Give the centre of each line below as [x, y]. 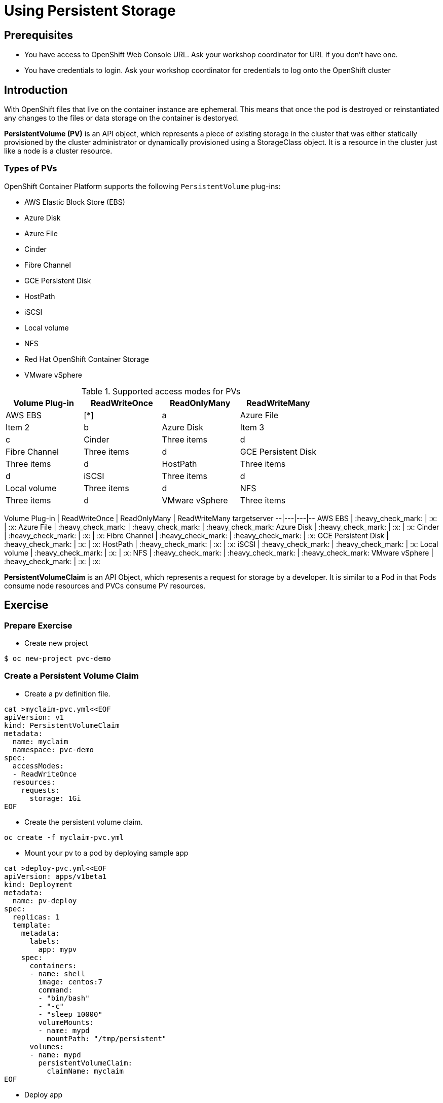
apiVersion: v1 [34, 717]
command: [55, 990]
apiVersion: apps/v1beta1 [56, 876]
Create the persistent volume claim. [84, 822]
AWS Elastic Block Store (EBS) [75, 202]
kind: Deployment [38, 884]
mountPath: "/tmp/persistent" [107, 1038]
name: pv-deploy [45, 900]
